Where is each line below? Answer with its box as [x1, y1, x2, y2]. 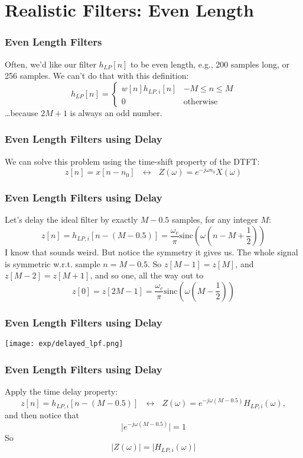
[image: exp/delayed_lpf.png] [5, 340, 123, 348]
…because [5, 106, 38, 118]
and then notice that [5, 408, 80, 421]
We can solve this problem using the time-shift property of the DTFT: [5, 155, 260, 167]
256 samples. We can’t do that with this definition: [5, 69, 189, 82]
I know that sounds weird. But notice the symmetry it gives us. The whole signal [5, 246, 298, 258]
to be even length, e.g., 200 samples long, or [131, 57, 289, 70]
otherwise [183, 97, 218, 106]
